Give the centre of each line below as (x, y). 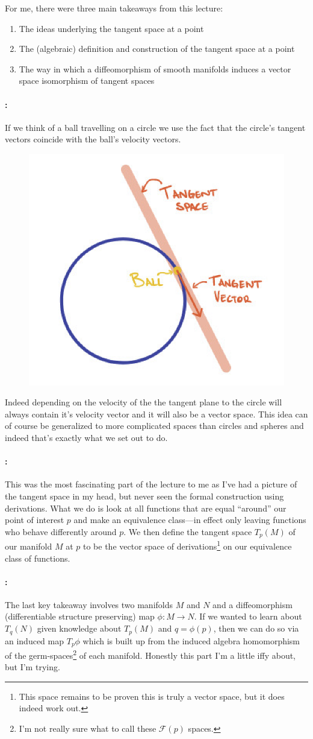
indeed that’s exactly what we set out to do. (86, 438)
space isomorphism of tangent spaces (87, 81)
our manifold (29, 546)
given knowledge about (79, 628)
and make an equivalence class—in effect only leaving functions (190, 520)
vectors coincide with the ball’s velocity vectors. (93, 139)
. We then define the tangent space (188, 531)
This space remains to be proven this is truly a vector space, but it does (152, 696)
